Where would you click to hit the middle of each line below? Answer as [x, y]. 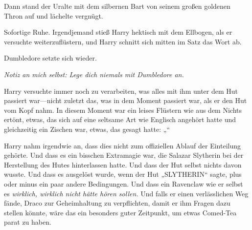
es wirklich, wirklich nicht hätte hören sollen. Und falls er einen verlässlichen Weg [126, 193]
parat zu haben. [28, 222]
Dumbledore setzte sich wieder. [50, 58]
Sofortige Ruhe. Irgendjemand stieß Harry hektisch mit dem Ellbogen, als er [118, 32]
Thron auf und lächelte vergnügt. [54, 15]
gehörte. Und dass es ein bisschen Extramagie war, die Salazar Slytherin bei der [124, 155]
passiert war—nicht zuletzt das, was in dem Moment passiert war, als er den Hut [126, 100]
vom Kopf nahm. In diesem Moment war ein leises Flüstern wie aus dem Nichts [123, 110]
